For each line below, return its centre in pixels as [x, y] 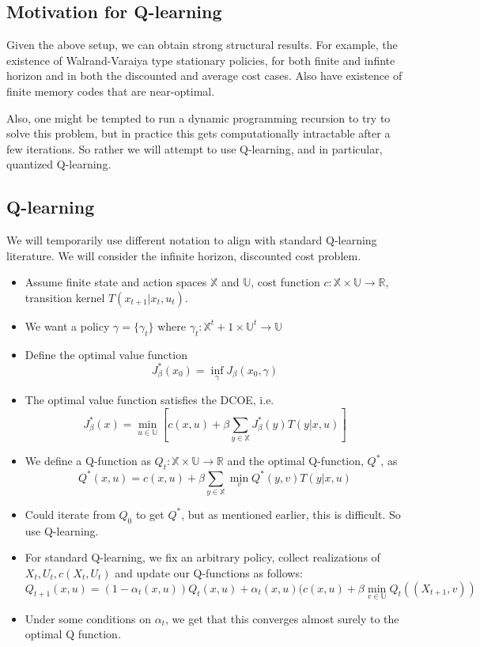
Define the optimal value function [106, 354]
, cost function [285, 282]
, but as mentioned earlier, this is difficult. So [291, 514]
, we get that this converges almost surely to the [282, 618]
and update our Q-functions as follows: [209, 572]
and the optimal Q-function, [295, 461]
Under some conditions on [88, 618]
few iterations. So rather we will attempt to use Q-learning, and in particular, [195, 148]
